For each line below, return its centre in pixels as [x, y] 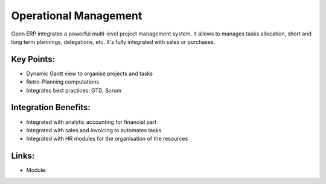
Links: [23, 156]
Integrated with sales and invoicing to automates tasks [94, 130]
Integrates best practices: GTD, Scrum [74, 90]
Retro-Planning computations [63, 82]
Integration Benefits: [51, 107]
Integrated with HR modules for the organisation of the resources [107, 139]
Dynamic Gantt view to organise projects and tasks [90, 73]
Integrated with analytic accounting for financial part [91, 122]
